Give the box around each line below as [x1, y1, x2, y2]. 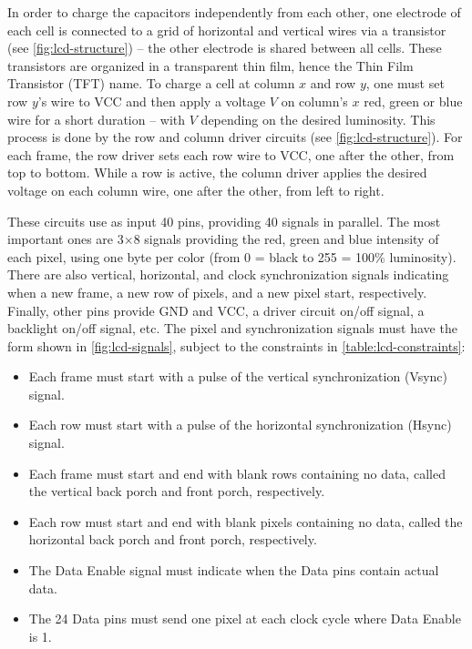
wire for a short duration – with [7, 109, 186, 128]
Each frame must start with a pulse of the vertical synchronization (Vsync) [28, 367, 448, 386]
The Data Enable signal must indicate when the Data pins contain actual [28, 561, 439, 580]
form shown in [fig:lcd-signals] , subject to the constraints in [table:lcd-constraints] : [7, 336, 466, 355]
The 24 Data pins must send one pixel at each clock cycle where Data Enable [28, 609, 461, 628]
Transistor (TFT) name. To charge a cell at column [7, 74, 295, 93]
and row [310, 74, 356, 93]
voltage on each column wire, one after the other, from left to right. [7, 180, 385, 199]
